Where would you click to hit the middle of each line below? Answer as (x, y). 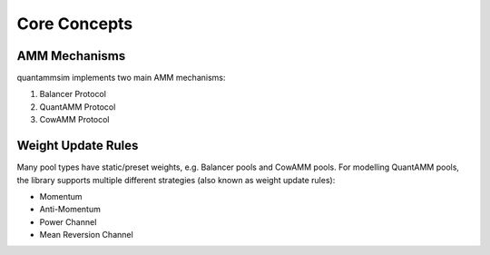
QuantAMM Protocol (78, 107)
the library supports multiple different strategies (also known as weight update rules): (176, 180)
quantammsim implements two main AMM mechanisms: (121, 78)
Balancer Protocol (73, 94)
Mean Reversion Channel (86, 235)
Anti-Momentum (70, 210)
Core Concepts (75, 24)
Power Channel (68, 221)
